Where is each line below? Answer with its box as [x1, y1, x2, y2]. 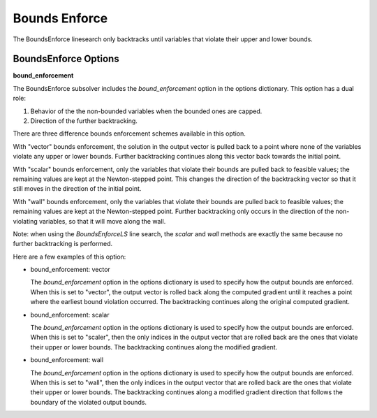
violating [13, 217, 38, 225]
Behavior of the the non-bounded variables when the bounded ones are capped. [30, 107, 263, 115]
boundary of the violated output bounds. [30, 398, 147, 406]
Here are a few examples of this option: [13, 252, 126, 261]
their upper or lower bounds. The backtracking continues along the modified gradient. [30, 343, 278, 351]
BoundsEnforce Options [13, 53, 119, 65]
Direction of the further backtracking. [30, 117, 138, 125]
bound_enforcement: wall [30, 356, 104, 364]
